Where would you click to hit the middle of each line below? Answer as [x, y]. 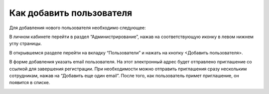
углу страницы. [25, 44]
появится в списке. [30, 83]
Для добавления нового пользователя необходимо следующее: [78, 28]
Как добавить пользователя [71, 13]
